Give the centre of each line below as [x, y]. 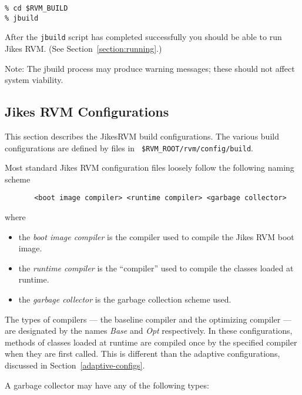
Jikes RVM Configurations [87, 112]
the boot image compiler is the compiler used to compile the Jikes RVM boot [156, 236]
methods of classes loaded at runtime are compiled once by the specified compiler [151, 342]
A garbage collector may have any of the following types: [107, 385]
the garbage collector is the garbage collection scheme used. [125, 299]
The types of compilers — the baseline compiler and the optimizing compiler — [148, 319]
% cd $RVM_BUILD [36, 8]
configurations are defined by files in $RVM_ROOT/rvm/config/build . [129, 147]
